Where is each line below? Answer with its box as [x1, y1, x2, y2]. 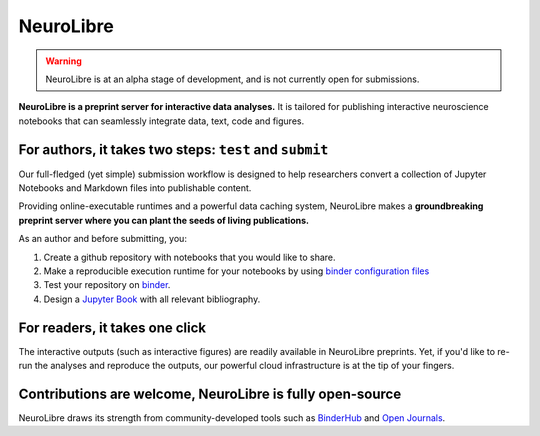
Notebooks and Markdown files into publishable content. [18, 182, 252, 194]
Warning [45, 55, 82, 67]
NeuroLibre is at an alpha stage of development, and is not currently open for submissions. [45, 73, 420, 85]
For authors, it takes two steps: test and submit [18, 141, 329, 158]
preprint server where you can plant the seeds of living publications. [18, 214, 310, 226]
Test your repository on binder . [43, 279, 171, 291]
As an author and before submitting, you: [18, 233, 187, 245]
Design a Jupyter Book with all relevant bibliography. [43, 293, 261, 305]
